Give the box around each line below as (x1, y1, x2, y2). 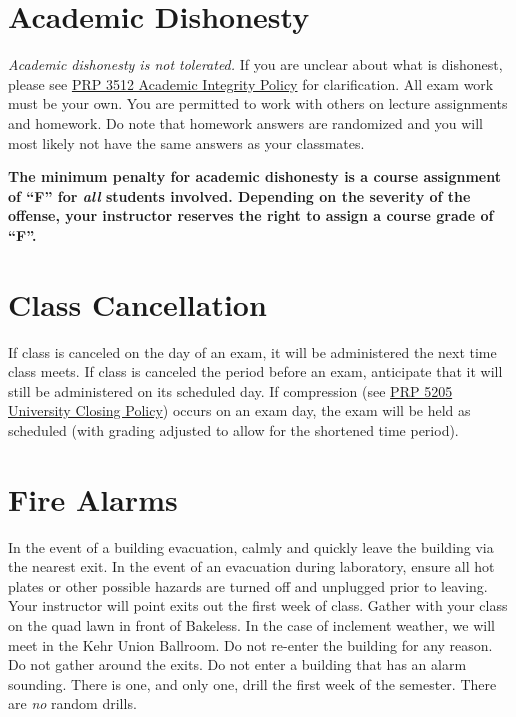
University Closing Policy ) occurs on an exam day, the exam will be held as (8, 400, 471, 421)
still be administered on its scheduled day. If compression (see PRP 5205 (8, 380, 453, 401)
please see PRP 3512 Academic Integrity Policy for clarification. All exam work (8, 73, 494, 94)
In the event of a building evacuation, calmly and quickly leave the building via (8, 536, 494, 557)
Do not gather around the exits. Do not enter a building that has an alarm (8, 654, 467, 675)
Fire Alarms (8, 478, 178, 519)
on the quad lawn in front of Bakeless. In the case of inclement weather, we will (8, 615, 495, 636)
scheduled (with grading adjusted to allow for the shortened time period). (8, 419, 459, 440)
